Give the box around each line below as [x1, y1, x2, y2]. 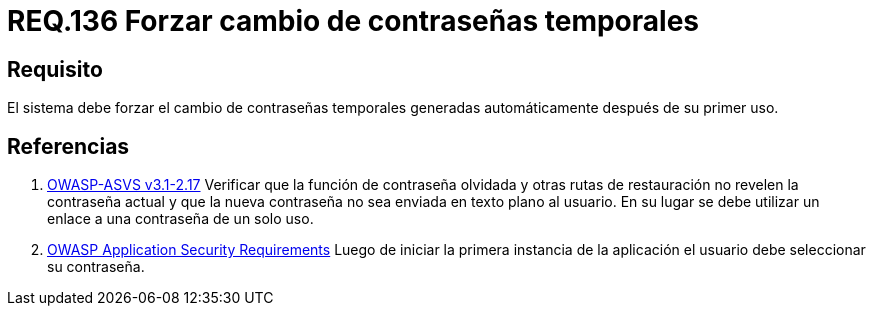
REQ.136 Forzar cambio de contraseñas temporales [7, 4, 700, 38]
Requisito [7, 56, 103, 82]
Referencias [7, 133, 130, 159]
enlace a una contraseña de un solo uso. [47, 210, 314, 228]
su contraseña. [47, 258, 145, 276]
